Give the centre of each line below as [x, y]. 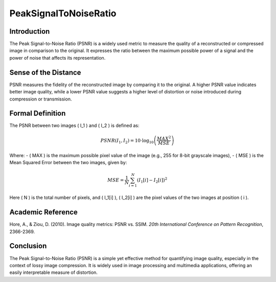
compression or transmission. [41, 99]
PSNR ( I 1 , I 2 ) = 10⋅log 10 [127, 141]
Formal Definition [38, 113]
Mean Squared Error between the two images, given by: [68, 163]
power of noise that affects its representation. [57, 58]
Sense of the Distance [45, 72]
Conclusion [28, 246]
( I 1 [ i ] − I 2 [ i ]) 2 [152, 180]
